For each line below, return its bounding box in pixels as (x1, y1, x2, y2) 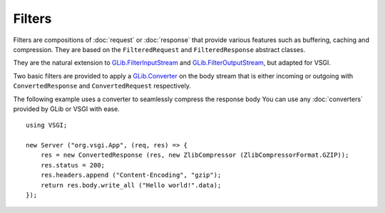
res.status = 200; (40, 161, 106, 169)
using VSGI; (26, 121, 68, 130)
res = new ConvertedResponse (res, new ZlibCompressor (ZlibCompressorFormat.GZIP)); (40, 151, 349, 160)
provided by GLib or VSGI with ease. (13, 104, 120, 113)
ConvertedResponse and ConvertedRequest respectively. (13, 82, 192, 90)
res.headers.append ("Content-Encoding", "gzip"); (40, 171, 222, 180)
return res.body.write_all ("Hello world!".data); (40, 181, 222, 189)
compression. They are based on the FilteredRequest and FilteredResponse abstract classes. (13, 45, 306, 53)
